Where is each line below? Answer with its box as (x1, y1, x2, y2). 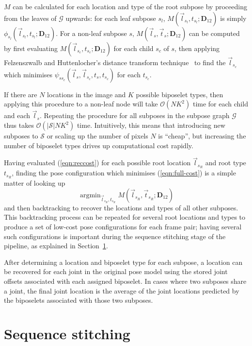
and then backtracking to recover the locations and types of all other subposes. (4, 202, 238, 212)
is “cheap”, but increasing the (158, 131, 246, 141)
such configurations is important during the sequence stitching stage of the (4, 231, 226, 241)
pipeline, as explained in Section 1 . (4, 241, 108, 251)
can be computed (189, 28, 240, 38)
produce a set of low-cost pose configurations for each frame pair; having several (4, 221, 242, 231)
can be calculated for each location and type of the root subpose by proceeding (13, 1, 247, 11)
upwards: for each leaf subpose (65, 13, 156, 23)
